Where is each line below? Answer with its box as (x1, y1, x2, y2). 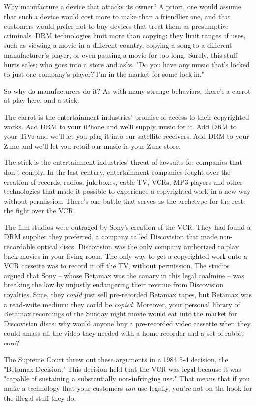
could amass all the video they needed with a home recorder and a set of (4, 328, 223, 338)
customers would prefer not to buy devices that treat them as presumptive (4, 21, 229, 31)
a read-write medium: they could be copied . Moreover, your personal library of (4, 299, 240, 309)
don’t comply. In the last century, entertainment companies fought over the (4, 166, 231, 177)
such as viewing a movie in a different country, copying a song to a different (4, 40, 232, 50)
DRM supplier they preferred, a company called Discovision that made (4, 231, 218, 242)
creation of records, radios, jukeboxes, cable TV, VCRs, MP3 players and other (4, 176, 243, 187)
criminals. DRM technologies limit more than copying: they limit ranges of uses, (4, 30, 246, 40)
